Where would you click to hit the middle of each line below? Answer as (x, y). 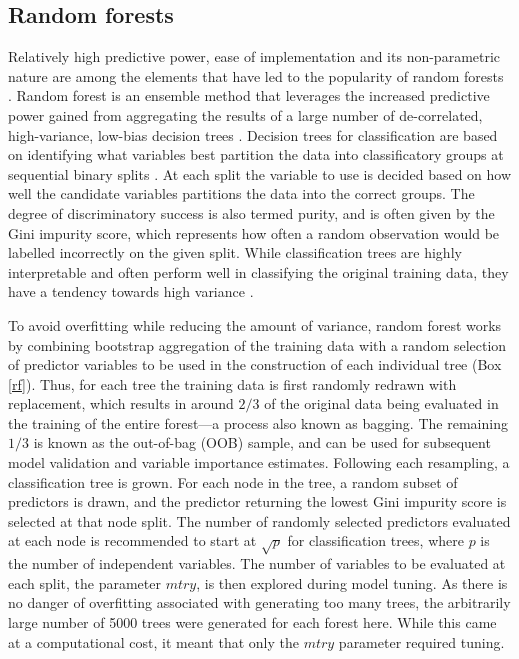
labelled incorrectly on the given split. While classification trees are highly (235, 252)
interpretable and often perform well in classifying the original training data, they (258, 271)
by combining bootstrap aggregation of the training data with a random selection (257, 344)
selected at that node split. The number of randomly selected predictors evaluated (259, 520)
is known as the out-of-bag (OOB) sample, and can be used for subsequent (262, 442)
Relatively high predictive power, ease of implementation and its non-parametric (254, 56)
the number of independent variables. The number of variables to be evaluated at (257, 563)
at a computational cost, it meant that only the (153, 641)
